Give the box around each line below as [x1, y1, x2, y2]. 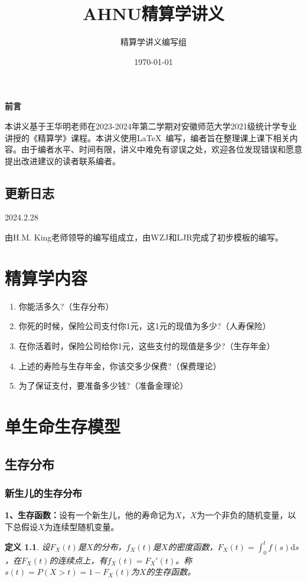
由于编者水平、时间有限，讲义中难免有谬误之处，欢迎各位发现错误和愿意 [21, 143, 302, 155]
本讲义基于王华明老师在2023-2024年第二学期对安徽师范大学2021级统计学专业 [5, 119, 297, 132]
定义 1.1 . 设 [5, 540, 50, 552]
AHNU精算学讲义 [83, 1, 224, 25]
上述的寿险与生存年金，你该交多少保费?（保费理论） [18, 359, 221, 372]
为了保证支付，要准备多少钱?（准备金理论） [18, 379, 188, 392]
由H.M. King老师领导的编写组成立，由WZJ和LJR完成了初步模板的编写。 [5, 231, 283, 243]
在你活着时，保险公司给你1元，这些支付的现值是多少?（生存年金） [18, 339, 275, 352]
